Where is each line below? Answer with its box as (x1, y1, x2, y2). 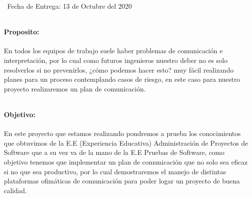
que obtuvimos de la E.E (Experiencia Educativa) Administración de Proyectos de (4, 137, 248, 148)
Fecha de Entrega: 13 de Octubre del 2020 (7, 1, 132, 11)
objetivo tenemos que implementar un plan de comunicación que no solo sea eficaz (4, 156, 248, 167)
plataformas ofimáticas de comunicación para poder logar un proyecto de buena (4, 176, 240, 186)
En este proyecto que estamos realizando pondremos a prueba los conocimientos (4, 128, 241, 138)
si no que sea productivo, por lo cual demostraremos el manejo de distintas (4, 166, 226, 176)
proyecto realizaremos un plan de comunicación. (4, 83, 146, 93)
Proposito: (4, 27, 39, 37)
